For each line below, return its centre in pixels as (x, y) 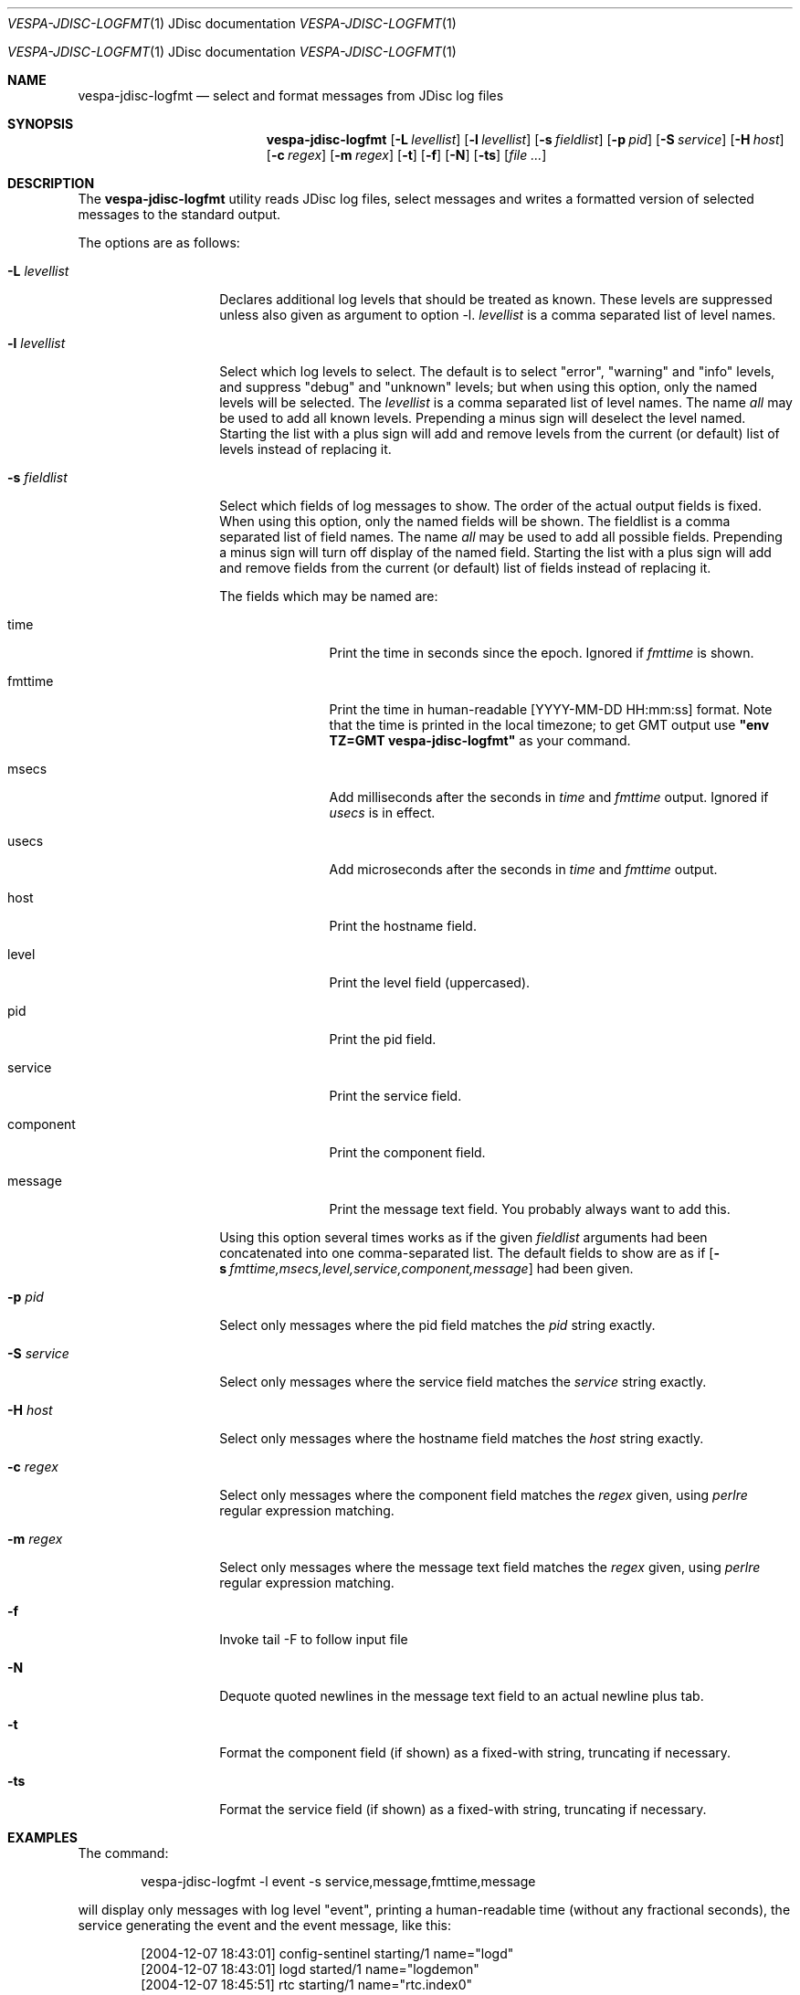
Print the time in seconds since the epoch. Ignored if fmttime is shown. (542, 653)
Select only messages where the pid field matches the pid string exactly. (437, 1325)
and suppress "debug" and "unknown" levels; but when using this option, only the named (488, 387)
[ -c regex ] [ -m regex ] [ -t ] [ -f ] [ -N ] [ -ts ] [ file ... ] (406, 155)
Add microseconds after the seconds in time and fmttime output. (523, 869)
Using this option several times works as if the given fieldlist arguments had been (463, 1237)
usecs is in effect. (382, 813)
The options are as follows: (159, 243)
